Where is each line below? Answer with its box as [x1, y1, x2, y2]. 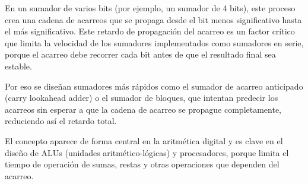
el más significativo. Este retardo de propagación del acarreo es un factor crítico [5, 25, 295, 37]
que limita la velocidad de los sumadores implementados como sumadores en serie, [5, 36, 304, 49]
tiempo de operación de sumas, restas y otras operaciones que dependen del [5, 158, 280, 170]
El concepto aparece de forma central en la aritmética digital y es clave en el [5, 134, 283, 147]
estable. [5, 59, 32, 72]
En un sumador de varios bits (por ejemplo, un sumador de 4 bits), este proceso [5, 2, 296, 14]
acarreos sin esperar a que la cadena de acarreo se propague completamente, [5, 103, 282, 115]
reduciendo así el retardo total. [5, 115, 117, 127]
